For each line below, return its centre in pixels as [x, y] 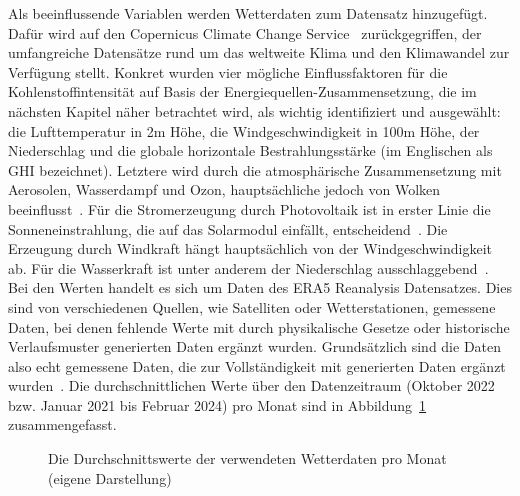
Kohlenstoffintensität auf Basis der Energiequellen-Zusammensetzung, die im [242, 91]
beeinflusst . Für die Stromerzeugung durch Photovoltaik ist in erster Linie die [249, 208]
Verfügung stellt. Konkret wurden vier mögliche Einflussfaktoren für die [228, 71]
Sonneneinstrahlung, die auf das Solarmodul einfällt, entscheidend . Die [228, 228]
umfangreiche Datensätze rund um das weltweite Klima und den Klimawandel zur [259, 52]
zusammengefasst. [62, 424]
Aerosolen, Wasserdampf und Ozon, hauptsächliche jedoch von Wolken [224, 189]
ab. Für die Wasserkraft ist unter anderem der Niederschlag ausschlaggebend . [248, 267]
